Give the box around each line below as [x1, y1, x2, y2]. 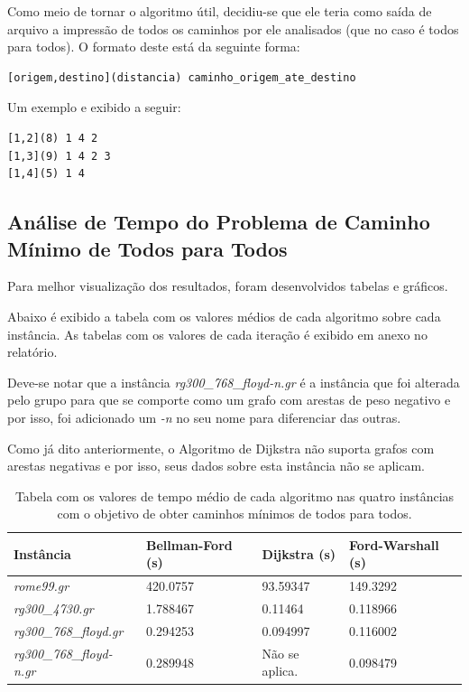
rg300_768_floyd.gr [14, 622, 124, 640]
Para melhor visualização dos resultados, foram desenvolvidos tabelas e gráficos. [7, 276, 448, 295]
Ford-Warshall [349, 535, 439, 554]
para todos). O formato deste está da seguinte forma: [7, 37, 300, 56]
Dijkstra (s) [262, 544, 336, 563]
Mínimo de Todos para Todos [7, 234, 288, 262]
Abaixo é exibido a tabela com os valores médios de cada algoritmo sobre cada [7, 306, 441, 325]
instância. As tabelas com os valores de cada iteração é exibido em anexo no [7, 324, 428, 343]
